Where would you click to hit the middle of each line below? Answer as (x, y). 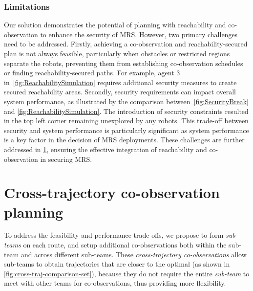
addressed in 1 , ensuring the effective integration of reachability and (105, 149)
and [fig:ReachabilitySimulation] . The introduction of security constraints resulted (126, 111)
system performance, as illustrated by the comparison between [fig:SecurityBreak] (126, 101)
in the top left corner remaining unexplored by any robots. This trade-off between (126, 121)
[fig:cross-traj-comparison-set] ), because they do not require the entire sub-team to (127, 273)
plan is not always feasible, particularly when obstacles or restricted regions (117, 53)
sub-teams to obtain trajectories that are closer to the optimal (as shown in (117, 264)
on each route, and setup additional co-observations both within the (125, 245)
